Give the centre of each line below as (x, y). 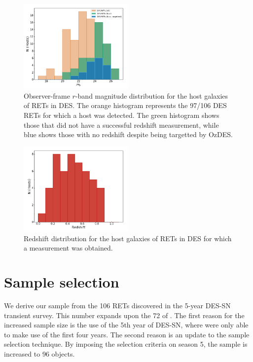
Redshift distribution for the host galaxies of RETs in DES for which (128, 238)
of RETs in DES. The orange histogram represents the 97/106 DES (125, 105)
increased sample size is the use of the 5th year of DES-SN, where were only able (126, 325)
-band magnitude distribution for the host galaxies (152, 95)
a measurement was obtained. (68, 248)
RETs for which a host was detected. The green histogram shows (122, 115)
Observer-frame (47, 95)
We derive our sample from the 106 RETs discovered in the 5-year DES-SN (117, 305)
